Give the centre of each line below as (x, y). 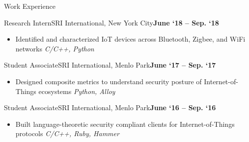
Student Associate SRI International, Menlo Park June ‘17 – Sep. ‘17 (110, 65)
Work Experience (30, 6)
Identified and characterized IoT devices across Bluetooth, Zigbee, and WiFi (130, 39)
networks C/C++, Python (55, 48)
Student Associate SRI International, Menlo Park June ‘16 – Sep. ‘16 (110, 107)
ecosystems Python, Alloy (77, 91)
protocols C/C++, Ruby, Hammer (67, 133)
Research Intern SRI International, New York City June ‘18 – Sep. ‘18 (111, 22)
